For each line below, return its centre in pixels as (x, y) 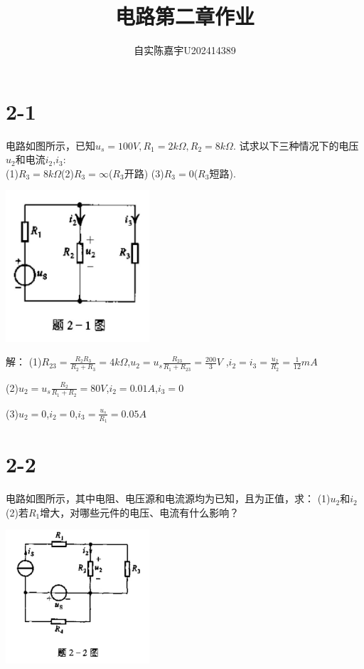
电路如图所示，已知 (50, 145)
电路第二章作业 (184, 16)
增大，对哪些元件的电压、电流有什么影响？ (140, 512)
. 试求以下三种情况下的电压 (296, 145)
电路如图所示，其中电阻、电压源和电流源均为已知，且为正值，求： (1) (168, 498)
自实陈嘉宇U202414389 (185, 50)
